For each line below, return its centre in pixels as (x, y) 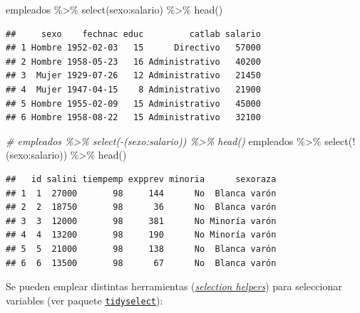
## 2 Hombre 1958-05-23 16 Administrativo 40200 (133, 62)
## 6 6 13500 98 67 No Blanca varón (141, 263)
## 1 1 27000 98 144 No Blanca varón (141, 193)
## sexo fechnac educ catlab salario (133, 34)
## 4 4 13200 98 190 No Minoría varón (141, 235)
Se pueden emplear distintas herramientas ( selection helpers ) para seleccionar (174, 286)
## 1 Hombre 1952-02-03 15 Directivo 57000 (133, 48)
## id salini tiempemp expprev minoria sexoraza (141, 179)
